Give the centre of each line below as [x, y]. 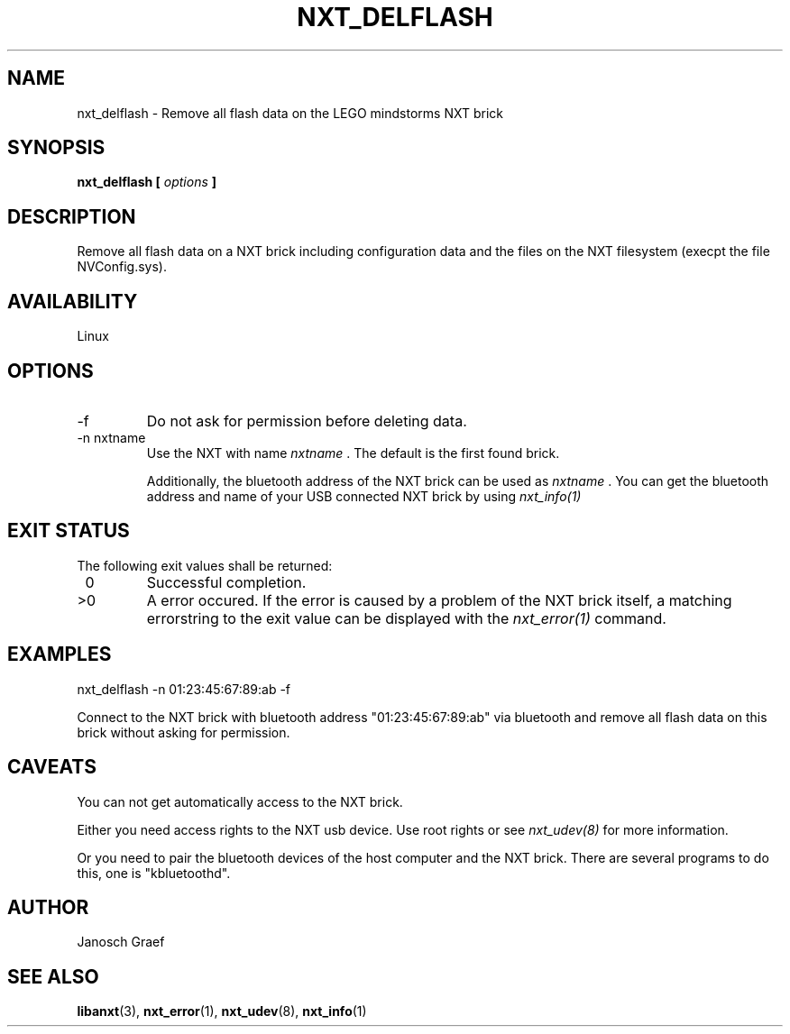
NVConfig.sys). [122, 267]
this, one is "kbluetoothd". [154, 873]
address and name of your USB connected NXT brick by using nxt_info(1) [364, 496]
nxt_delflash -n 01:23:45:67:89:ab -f [184, 689]
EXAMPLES [60, 654]
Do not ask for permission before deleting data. [307, 421]
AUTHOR [48, 907]
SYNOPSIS [56, 148]
